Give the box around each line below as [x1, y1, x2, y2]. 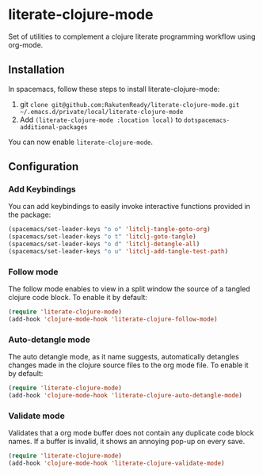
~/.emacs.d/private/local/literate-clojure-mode [19, 108, 184, 116]
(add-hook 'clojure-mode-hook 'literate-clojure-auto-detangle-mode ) [8, 392, 243, 400]
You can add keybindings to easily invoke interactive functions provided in [8, 202, 251, 211]
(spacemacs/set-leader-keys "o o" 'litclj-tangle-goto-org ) [8, 226, 212, 234]
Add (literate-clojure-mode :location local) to [19, 115, 182, 124]
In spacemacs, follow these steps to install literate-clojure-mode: [8, 84, 220, 93]
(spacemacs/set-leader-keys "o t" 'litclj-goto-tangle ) [8, 233, 196, 241]
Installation [8, 63, 65, 77]
